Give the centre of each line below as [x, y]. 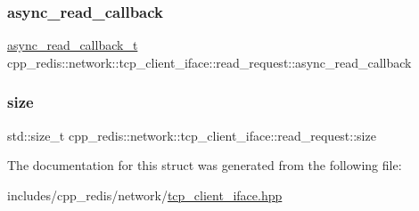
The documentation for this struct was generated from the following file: [205, 165]
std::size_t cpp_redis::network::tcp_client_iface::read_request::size [192, 135]
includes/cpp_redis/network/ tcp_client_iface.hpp [145, 195]
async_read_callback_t [73, 45]
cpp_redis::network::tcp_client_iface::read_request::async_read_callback [209, 62]
